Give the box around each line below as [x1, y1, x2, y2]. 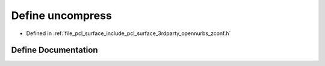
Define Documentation [11, 45, 98, 55]
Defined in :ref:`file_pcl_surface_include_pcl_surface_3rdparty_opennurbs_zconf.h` [26, 30, 231, 37]
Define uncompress [11, 9, 113, 22]
